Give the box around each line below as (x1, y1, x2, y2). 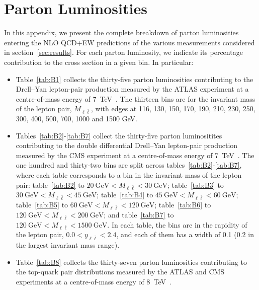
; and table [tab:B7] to (104, 209, 174, 220)
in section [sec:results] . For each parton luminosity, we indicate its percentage (4, 47, 243, 57)
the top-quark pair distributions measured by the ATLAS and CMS (16, 266, 225, 277)
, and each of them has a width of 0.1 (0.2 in (116, 229, 254, 240)
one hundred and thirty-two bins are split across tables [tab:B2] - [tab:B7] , (16, 160, 242, 170)
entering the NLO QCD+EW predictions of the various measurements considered (4, 37, 255, 47)
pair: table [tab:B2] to (16, 179, 84, 190)
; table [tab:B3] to (167, 179, 224, 190)
